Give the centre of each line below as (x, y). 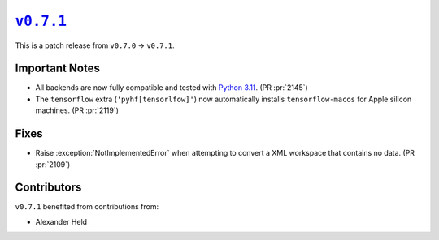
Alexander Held (61, 221)
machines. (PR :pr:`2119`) (77, 110)
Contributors (48, 188)
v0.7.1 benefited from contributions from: (87, 207)
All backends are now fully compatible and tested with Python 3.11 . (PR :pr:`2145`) (172, 88)
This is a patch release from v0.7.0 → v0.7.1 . (95, 45)
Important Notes (58, 69)
